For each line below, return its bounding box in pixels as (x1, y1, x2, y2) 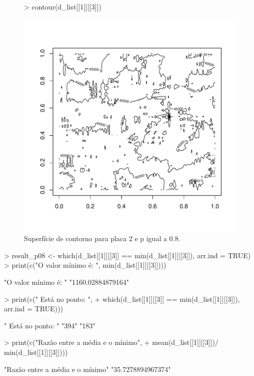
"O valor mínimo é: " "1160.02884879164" (4, 276, 129, 287)
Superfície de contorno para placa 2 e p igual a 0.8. (24, 233, 180, 244)
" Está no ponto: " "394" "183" (4, 320, 95, 330)
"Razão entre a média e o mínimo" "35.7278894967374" (4, 363, 171, 374)
